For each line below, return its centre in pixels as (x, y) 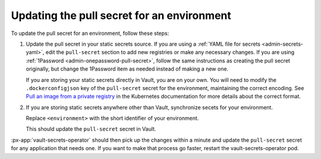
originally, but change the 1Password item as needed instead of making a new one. (127, 69)
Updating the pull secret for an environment (121, 15)
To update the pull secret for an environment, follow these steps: (90, 33)
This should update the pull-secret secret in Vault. (91, 129)
